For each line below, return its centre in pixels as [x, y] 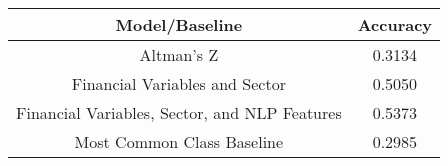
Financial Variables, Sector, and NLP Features [179, 112]
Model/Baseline [179, 24]
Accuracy [395, 24]
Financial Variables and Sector [178, 83]
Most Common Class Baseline [179, 141]
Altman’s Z [179, 54]
